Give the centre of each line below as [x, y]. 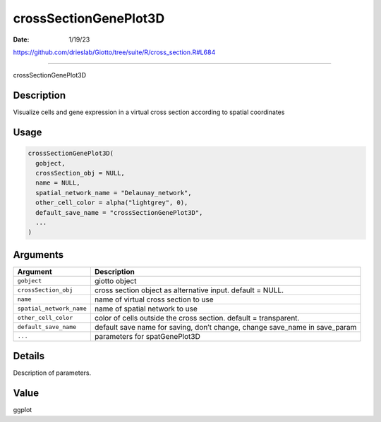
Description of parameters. [52, 373]
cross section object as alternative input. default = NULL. [189, 290]
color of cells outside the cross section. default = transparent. [197, 318]
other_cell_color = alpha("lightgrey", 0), [112, 203]
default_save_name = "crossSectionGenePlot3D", [119, 212]
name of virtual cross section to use [154, 299]
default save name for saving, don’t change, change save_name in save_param [225, 327]
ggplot [23, 410]
